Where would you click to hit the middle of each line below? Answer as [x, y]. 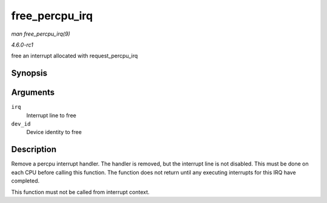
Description [34, 150]
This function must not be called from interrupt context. [80, 192]
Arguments [33, 93]
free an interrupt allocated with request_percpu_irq [74, 56]
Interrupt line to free [51, 115]
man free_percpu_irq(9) [41, 34]
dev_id [21, 124]
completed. [25, 181]
